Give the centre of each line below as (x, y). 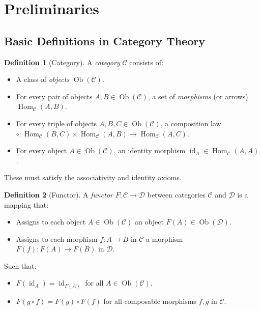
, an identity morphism (150, 150)
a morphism (165, 238)
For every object (41, 150)
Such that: (20, 265)
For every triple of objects (56, 123)
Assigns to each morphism (57, 238)
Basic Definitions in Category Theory (105, 40)
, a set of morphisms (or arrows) (198, 96)
